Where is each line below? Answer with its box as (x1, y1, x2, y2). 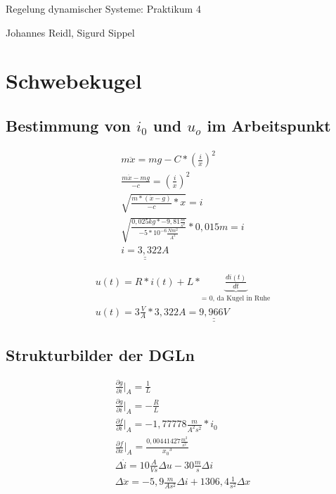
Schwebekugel (6, 66, 142, 95)
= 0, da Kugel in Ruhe (201, 294, 271, 302)
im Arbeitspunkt (207, 114, 331, 136)
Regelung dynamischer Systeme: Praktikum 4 (6, 1, 201, 15)
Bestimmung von (6, 114, 131, 136)
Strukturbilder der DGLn (6, 343, 195, 365)
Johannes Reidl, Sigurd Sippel (6, 25, 135, 39)
